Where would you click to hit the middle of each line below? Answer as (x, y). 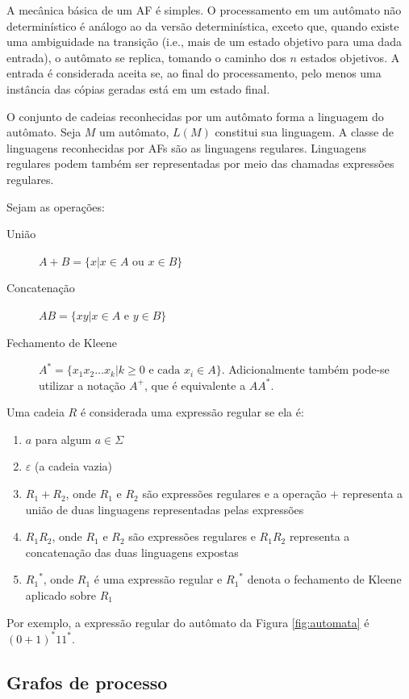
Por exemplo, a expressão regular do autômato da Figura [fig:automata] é (188, 622)
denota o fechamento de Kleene (324, 579)
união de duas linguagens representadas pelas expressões (165, 509)
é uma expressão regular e (158, 579)
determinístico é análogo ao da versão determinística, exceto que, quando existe (203, 25)
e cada (165, 371)
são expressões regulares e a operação (234, 494)
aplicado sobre (61, 595)
